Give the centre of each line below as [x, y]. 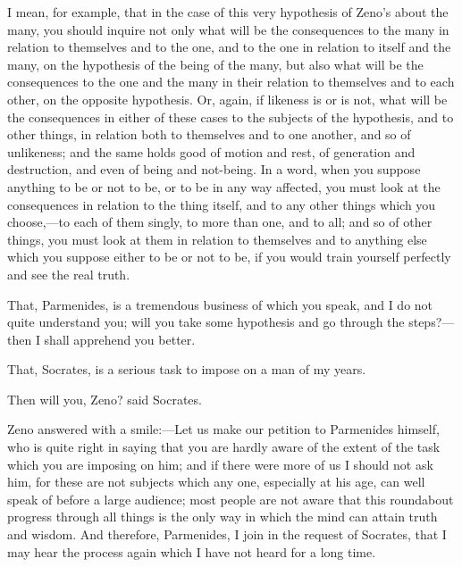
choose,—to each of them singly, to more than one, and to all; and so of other [220, 222]
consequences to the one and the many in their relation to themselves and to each [231, 82]
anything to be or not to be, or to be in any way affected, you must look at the [224, 186]
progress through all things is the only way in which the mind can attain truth [223, 517]
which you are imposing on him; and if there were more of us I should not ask [220, 464]
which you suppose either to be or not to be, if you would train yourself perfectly [229, 257]
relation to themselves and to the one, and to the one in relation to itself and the [229, 47]
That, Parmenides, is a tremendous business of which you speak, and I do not [220, 304]
